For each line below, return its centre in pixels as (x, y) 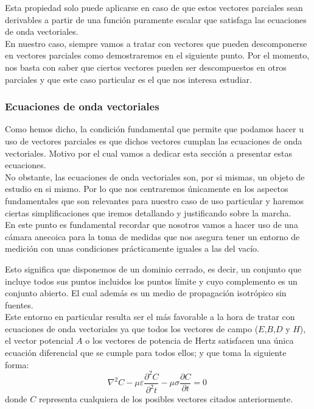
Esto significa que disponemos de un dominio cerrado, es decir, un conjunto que (153, 269)
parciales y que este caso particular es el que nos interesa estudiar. (128, 79)
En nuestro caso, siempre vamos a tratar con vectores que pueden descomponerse (156, 43)
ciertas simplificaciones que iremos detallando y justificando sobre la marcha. (148, 212)
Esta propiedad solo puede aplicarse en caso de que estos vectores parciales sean (154, 7)
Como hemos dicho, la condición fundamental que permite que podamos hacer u (155, 129)
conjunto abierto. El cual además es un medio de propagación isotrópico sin (146, 293)
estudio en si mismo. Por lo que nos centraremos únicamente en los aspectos (147, 189)
